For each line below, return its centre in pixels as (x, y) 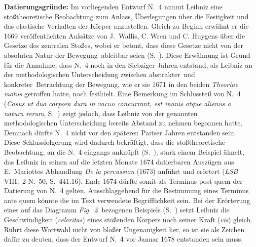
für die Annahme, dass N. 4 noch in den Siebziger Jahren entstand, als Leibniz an (128, 64)
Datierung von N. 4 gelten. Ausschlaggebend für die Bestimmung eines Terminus (126, 190)
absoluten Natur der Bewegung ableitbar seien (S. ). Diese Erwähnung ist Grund (127, 55)
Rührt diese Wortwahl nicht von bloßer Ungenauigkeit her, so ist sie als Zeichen (124, 229)
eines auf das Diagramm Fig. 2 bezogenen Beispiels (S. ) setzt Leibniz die (117, 210)
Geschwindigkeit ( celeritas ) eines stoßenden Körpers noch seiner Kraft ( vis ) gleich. (128, 220)
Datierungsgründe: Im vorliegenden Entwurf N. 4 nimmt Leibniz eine (113, 6)
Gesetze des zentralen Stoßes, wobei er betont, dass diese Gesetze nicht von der (124, 45)
